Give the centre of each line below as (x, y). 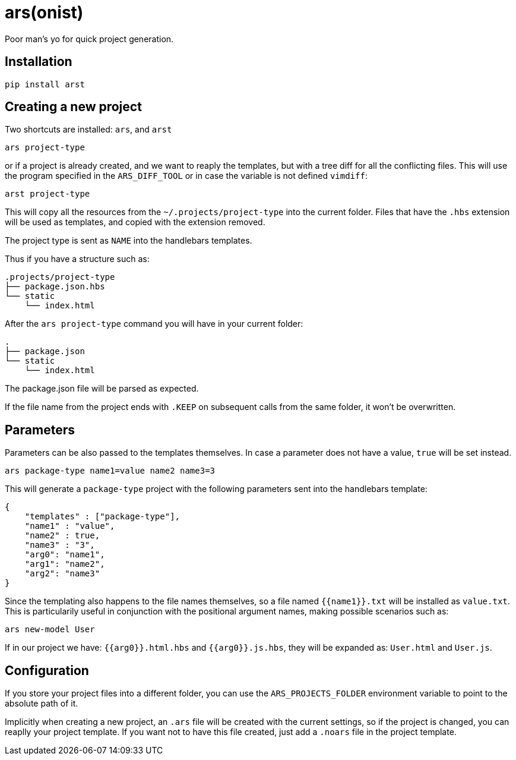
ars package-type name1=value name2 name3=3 (110, 471)
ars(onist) (44, 12)
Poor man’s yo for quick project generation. (89, 39)
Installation (39, 62)
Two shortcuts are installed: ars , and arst (88, 130)
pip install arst (45, 84)
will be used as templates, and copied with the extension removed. (135, 222)
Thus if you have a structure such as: (77, 259)
